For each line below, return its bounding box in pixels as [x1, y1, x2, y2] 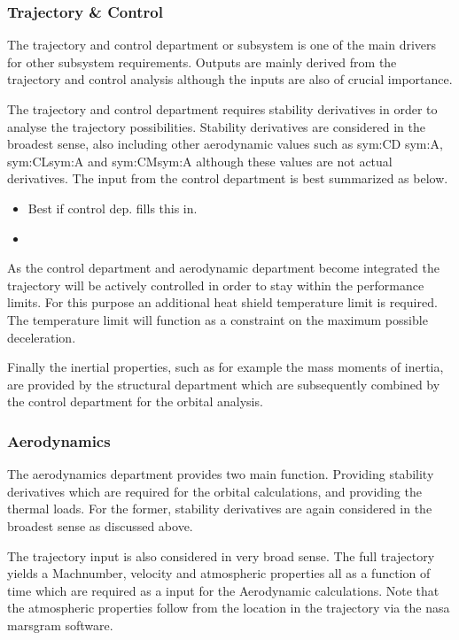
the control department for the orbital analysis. [7, 392, 263, 411]
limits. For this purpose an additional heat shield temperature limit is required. [7, 293, 438, 312]
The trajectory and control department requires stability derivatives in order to [7, 100, 438, 118]
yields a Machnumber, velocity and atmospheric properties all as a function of [7, 564, 431, 582]
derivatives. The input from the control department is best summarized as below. [7, 169, 448, 188]
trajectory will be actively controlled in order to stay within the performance [7, 275, 424, 294]
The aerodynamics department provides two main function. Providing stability [7, 465, 434, 483]
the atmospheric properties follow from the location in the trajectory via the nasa [7, 598, 450, 617]
